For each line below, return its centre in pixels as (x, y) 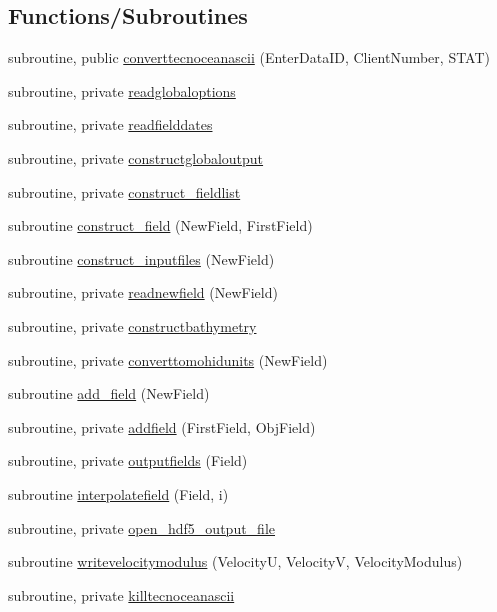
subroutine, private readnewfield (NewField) (143, 292)
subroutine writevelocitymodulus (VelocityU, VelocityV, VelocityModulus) (235, 561)
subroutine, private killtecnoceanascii (121, 594)
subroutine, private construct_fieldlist (124, 191)
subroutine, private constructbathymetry (132, 325)
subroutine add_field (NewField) (109, 393)
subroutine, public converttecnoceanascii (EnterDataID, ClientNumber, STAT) (249, 57)
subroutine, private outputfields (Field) (128, 460)
